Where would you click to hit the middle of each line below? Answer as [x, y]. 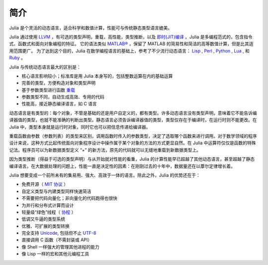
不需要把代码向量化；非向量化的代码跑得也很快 [69, 198]
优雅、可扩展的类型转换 [45, 226]
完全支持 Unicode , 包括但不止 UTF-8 [59, 233]
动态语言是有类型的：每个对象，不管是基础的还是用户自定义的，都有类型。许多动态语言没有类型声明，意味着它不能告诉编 [133, 113]
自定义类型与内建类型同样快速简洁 [56, 191]
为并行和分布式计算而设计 [48, 205]
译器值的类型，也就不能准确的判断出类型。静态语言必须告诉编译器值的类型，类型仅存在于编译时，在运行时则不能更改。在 [133, 120]
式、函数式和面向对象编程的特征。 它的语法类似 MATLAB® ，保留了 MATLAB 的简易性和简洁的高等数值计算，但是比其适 [131, 44]
